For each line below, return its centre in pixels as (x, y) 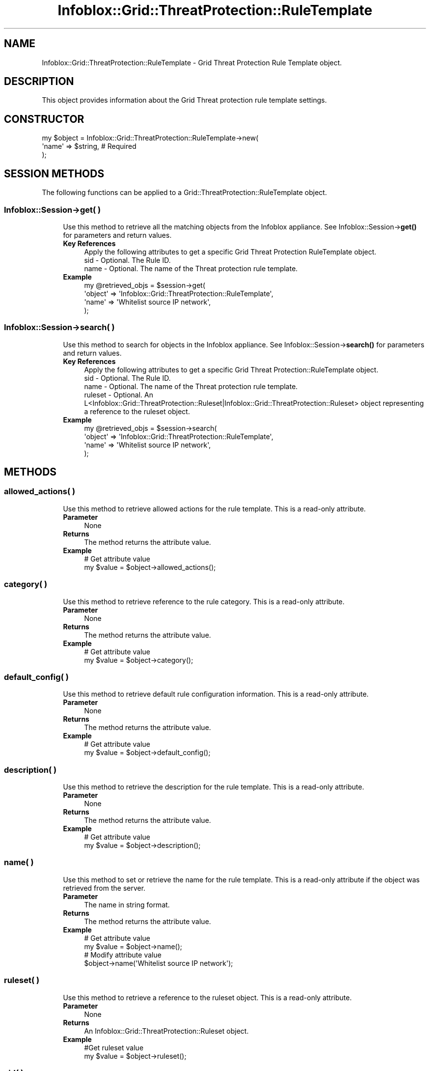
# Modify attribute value (123, 955)
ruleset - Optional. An (119, 395)
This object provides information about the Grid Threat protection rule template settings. (184, 100)
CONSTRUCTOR (44, 119)
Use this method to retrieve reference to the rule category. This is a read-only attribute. (204, 601)
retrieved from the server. (104, 888)
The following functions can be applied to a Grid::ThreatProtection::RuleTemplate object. (184, 193)
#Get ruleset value (114, 1047)
